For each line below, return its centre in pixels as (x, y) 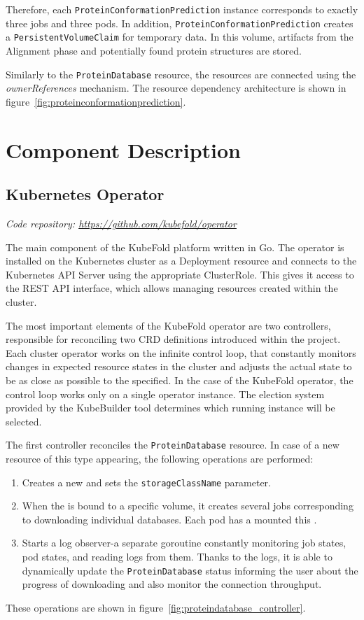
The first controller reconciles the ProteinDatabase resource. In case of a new (173, 445)
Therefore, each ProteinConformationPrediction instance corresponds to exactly (182, 9)
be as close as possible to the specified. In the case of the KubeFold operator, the (180, 380)
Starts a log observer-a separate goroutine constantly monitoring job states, (184, 543)
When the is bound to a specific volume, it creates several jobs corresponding (188, 506)
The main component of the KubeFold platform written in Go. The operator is (175, 247)
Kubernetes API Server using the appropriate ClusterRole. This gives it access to (180, 274)
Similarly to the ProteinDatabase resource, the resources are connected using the (181, 74)
